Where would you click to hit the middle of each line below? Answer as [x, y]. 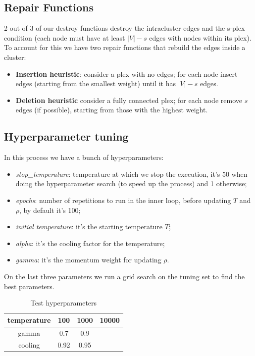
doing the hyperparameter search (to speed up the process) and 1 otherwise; [131, 183]
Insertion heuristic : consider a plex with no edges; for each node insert [127, 74]
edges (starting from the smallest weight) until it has [96, 83]
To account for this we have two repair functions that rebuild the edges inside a [125, 47]
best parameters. [29, 286]
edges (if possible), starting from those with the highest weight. [112, 110]
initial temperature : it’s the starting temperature [89, 227]
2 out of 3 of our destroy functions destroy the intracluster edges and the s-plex [125, 28]
